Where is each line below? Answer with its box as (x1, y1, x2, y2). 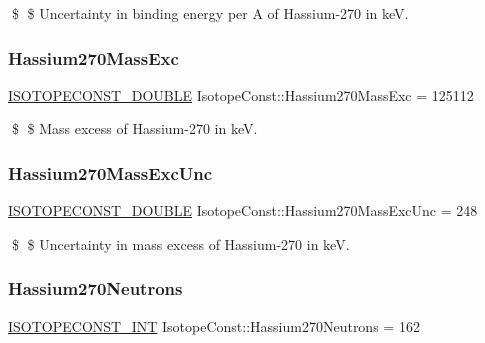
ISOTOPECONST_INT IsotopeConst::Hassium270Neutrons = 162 (8, 315, 420, 336)
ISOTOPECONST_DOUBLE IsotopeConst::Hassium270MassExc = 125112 (8, 84, 474, 105)
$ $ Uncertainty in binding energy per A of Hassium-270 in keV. (11, 3, 409, 23)
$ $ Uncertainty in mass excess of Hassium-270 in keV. (11, 233, 350, 254)
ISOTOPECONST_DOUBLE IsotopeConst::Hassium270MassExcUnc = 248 (8, 200, 478, 221)
